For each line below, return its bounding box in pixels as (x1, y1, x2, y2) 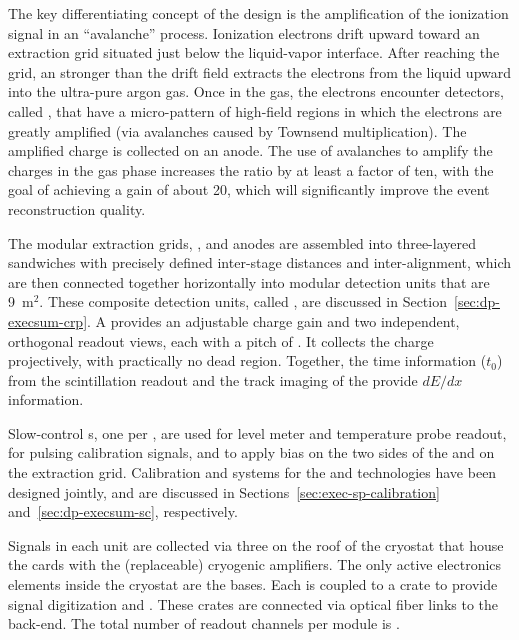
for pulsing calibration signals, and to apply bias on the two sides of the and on (8, 442, 495, 463)
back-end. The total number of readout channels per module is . (8, 613, 400, 634)
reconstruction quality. (8, 198, 146, 219)
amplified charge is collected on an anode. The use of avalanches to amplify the (8, 140, 493, 161)
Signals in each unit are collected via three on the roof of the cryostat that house (8, 534, 504, 555)
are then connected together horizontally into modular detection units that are (8, 271, 490, 292)
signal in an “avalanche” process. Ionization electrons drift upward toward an (8, 22, 480, 43)
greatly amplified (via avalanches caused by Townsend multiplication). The (8, 120, 467, 141)
